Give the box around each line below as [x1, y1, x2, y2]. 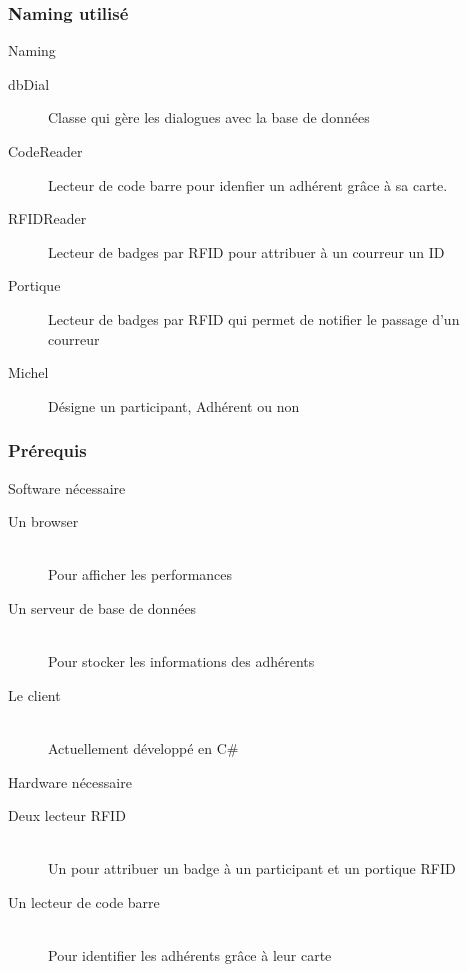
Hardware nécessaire [8, 771, 132, 792]
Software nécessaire [8, 477, 126, 498]
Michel [8, 362, 49, 383]
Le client [8, 684, 61, 705]
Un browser [8, 511, 79, 532]
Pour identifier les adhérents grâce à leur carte [48, 945, 332, 966]
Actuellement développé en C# [48, 737, 239, 758]
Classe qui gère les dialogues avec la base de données [48, 107, 370, 128]
